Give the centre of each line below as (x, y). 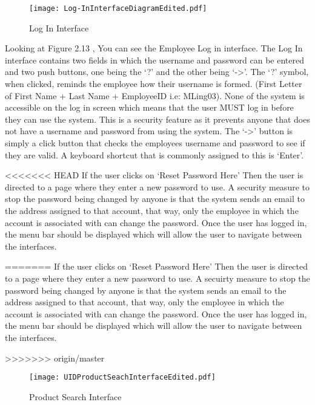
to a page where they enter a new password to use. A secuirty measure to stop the (157, 278)
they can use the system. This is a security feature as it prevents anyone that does (157, 119)
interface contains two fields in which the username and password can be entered (155, 60)
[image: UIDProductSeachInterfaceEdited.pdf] (122, 377)
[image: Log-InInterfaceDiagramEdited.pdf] (118, 8)
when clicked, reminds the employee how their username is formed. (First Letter (154, 84)
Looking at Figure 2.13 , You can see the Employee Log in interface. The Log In (154, 48)
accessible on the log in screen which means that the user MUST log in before (149, 107)
